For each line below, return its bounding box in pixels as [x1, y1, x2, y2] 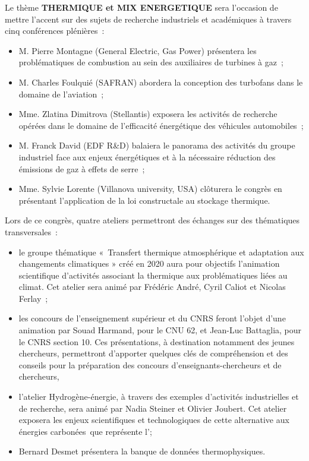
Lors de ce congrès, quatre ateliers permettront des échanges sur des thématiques [5, 214, 300, 226]
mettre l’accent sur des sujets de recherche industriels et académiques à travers [5, 12, 292, 25]
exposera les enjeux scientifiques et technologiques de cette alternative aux [18, 413, 289, 426]
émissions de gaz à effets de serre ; [18, 162, 145, 175]
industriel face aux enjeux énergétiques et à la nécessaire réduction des [18, 150, 276, 163]
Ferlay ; [18, 292, 48, 304]
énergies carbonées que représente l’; [18, 425, 152, 437]
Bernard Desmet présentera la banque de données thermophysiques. [18, 445, 266, 457]
